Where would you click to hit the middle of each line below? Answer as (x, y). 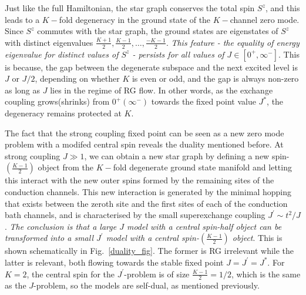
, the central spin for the (71, 274)
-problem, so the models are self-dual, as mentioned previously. (147, 285)
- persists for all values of (178, 54)
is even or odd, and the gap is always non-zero (215, 78)
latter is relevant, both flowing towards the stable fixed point (114, 262)
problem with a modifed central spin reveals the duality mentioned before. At (144, 144)
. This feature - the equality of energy (233, 42)
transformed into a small (49, 238)
